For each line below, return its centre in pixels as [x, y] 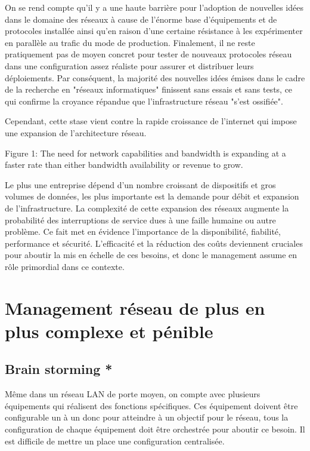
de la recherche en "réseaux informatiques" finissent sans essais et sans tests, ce [149, 89]
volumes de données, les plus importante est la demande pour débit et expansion [152, 196]
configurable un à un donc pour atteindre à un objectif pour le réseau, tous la [147, 417]
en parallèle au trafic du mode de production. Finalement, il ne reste [130, 42]
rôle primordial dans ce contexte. [65, 266]
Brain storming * [59, 369]
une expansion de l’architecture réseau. [76, 132]
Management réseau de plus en [135, 307]
